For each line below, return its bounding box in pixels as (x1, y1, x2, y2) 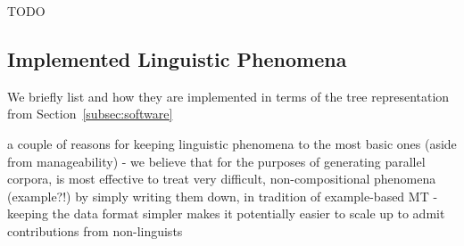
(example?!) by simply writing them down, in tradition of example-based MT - (7, 186, 438, 205)
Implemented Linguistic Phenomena (7, 45, 347, 72)
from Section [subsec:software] (7, 104, 173, 123)
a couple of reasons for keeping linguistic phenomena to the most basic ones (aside (7, 134, 457, 152)
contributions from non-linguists (7, 221, 183, 240)
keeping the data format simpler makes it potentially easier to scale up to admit (7, 204, 445, 223)
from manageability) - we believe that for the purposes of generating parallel (7, 152, 426, 170)
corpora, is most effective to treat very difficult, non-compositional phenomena (7, 169, 436, 188)
